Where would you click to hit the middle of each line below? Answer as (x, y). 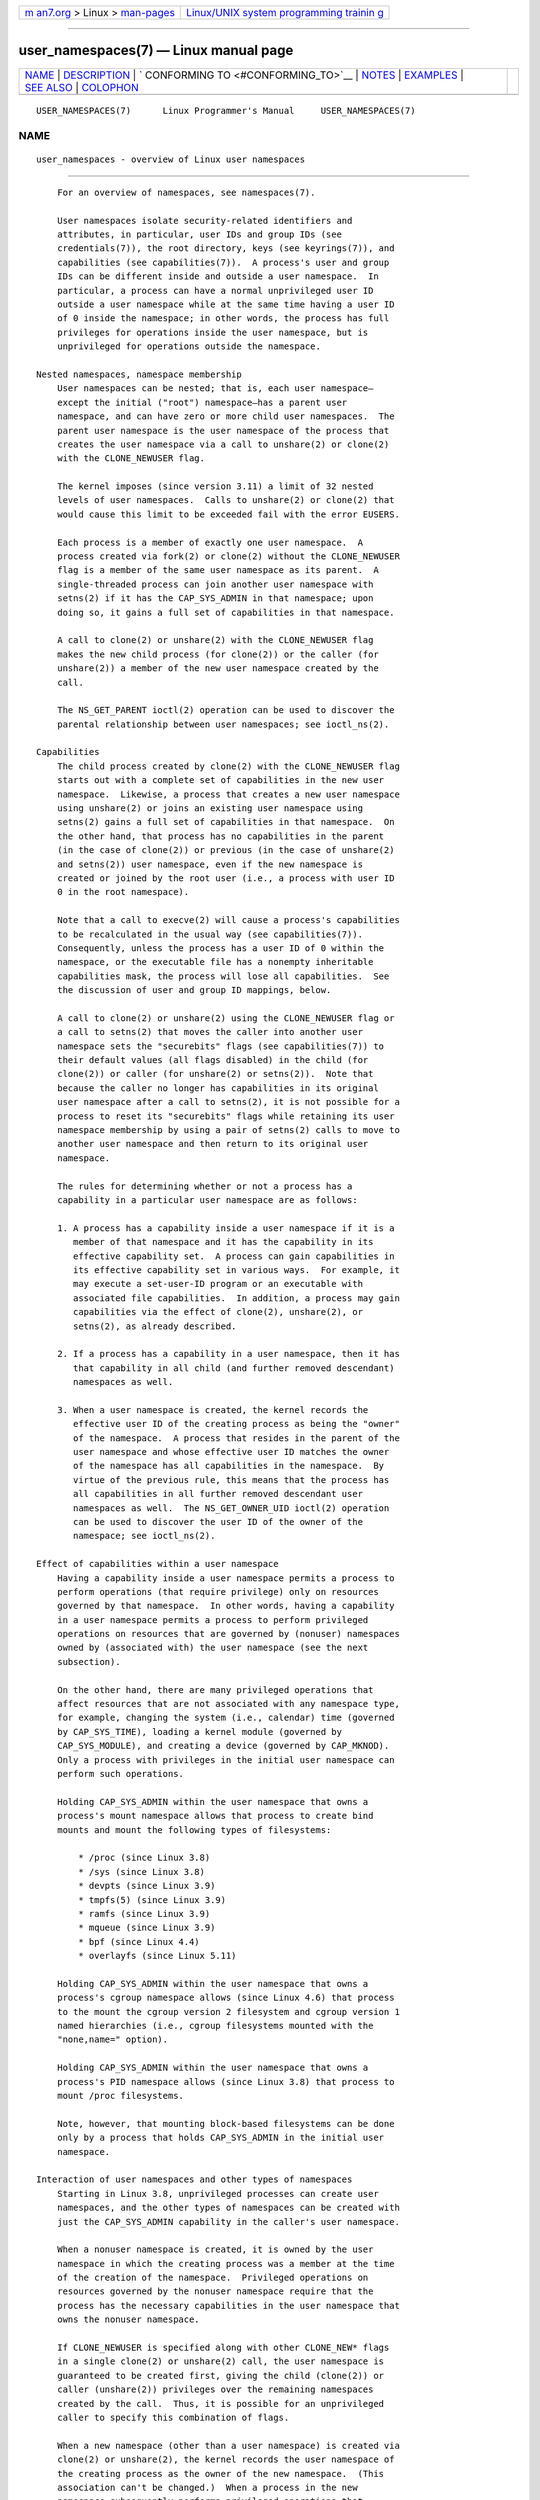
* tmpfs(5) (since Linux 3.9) (152, 1899)
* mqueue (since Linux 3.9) (147, 1928)
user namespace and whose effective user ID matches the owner (231, 1452)
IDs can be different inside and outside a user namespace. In (217, 276)
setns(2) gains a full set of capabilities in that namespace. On (225, 822)
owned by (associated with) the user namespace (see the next (212, 1648)
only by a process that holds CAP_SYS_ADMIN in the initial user (220, 2138)
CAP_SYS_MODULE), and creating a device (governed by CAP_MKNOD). (223, 1746)
